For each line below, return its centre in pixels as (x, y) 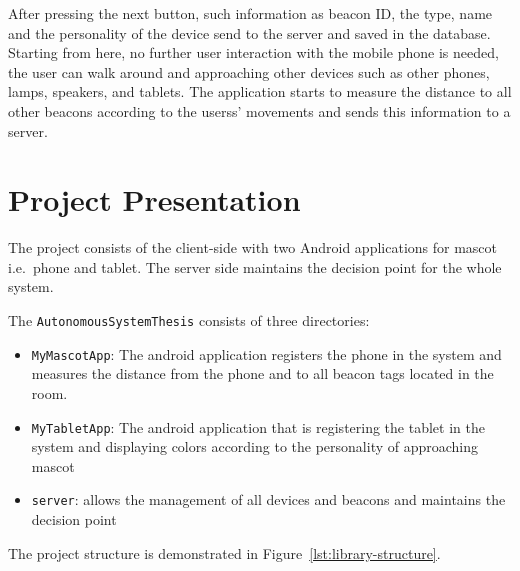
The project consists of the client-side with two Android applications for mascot (253, 247)
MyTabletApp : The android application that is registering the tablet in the (258, 426)
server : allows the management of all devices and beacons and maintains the (268, 499)
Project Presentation (154, 199)
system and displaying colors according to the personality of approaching (255, 446)
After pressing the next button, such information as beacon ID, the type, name (250, 13)
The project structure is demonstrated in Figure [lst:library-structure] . (224, 552)
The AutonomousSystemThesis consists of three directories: (189, 320)
